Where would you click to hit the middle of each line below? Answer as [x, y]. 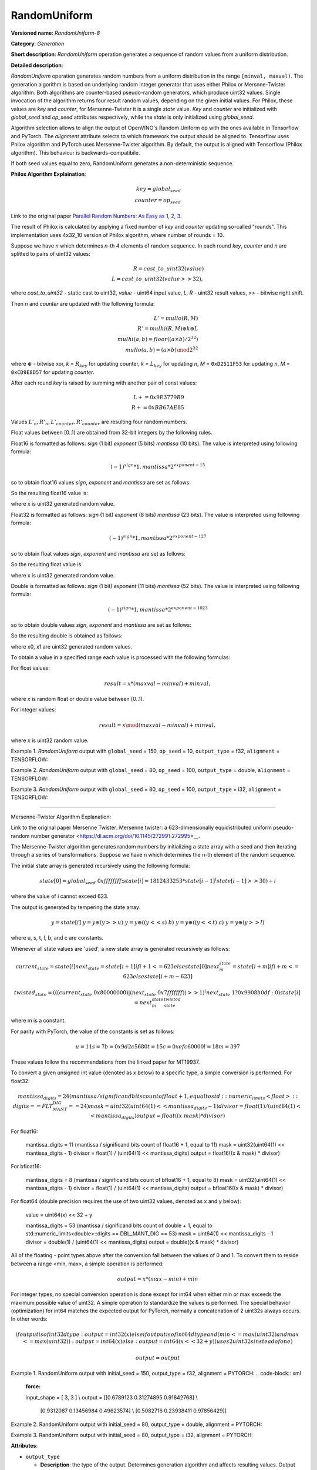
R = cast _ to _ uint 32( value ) [168, 268]
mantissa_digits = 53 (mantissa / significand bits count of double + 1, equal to [119, 1225]
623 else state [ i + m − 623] [158, 976]
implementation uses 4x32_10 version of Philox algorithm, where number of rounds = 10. [117, 235]
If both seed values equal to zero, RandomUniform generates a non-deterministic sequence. [122, 163]
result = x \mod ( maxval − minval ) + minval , [157, 725]
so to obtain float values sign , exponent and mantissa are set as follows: [98, 553]
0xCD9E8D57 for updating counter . [53, 372]
